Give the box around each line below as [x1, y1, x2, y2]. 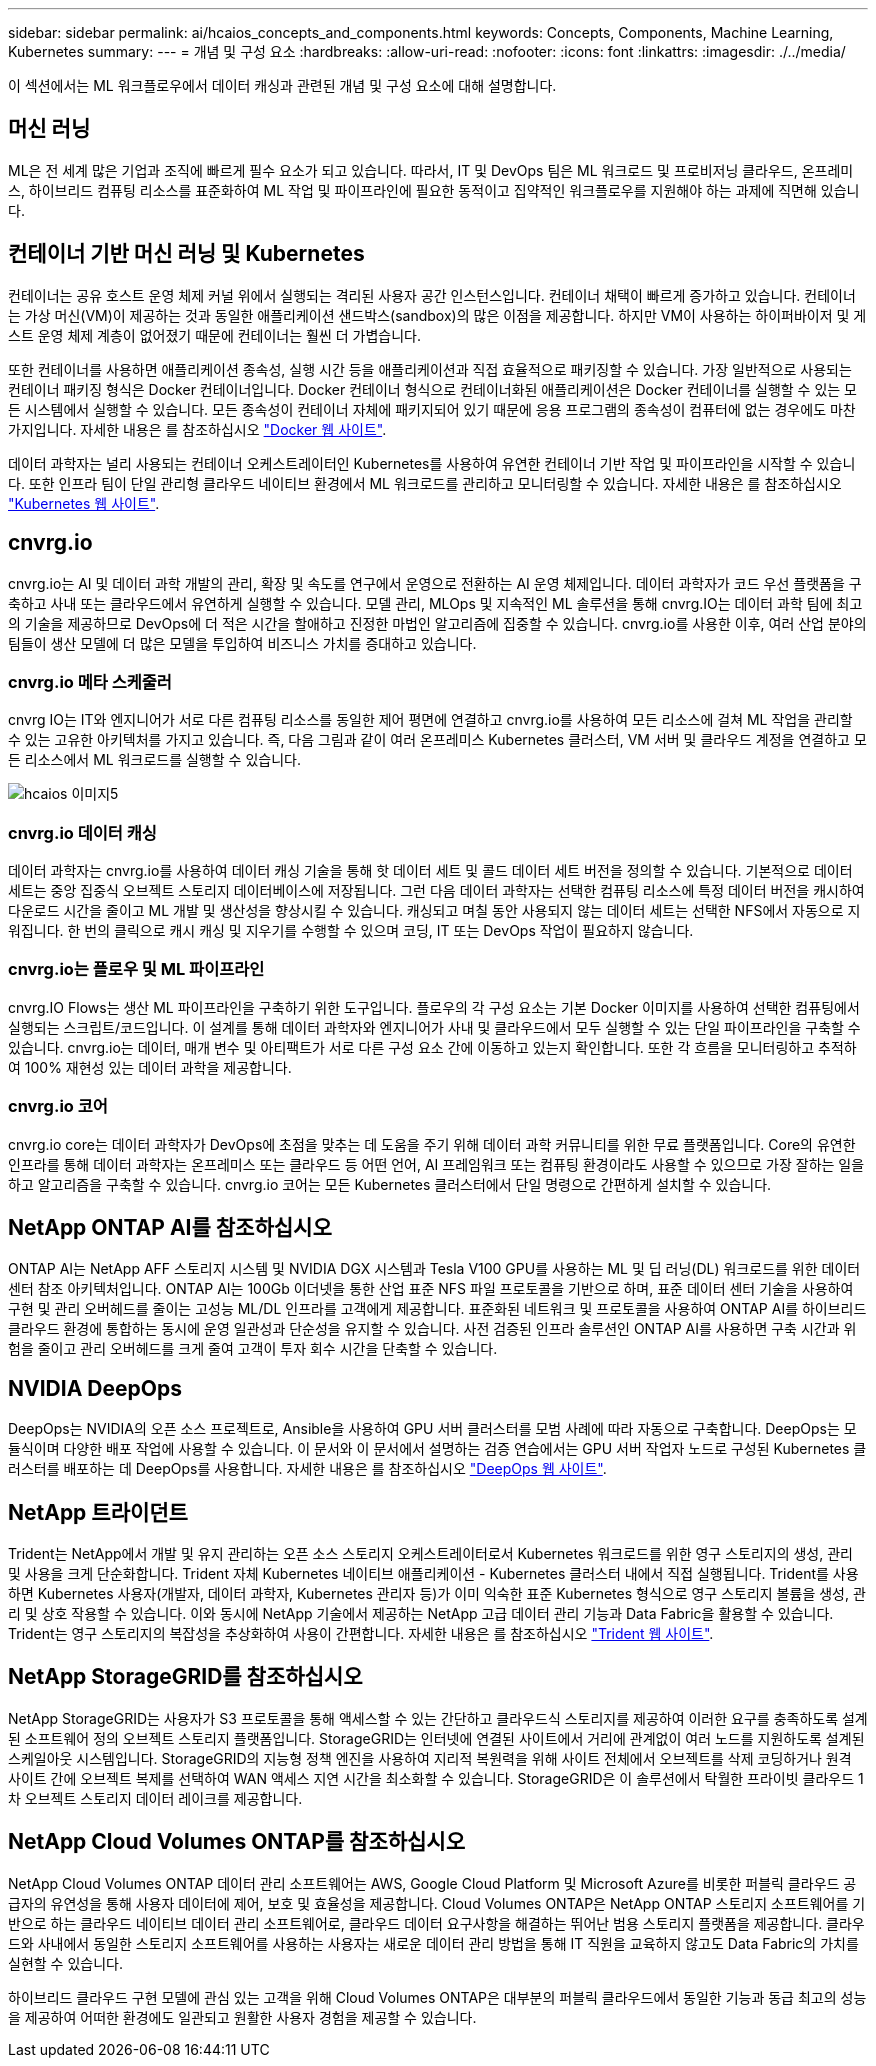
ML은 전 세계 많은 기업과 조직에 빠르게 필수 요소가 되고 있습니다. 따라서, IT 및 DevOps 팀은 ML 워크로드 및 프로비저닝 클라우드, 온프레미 [8, 161, 854, 179]
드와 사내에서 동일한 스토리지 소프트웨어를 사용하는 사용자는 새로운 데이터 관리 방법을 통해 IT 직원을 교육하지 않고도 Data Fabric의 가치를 [8, 1934, 859, 1952]
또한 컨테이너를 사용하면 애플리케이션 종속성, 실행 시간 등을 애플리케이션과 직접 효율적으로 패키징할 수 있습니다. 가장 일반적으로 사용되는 [8, 360, 852, 378]
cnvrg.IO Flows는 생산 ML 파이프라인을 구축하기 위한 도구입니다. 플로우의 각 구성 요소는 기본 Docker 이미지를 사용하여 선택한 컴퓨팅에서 [8, 998, 860, 1016]
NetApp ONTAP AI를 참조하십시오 [8, 1214, 332, 1240]
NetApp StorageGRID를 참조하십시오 [8, 1664, 363, 1690]
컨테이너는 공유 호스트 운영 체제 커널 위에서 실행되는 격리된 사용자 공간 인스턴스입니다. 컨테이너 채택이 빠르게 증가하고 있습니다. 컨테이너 [8, 286, 856, 304]
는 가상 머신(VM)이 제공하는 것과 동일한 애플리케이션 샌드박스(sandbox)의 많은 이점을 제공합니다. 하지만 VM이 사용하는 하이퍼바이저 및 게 [8, 306, 867, 324]
